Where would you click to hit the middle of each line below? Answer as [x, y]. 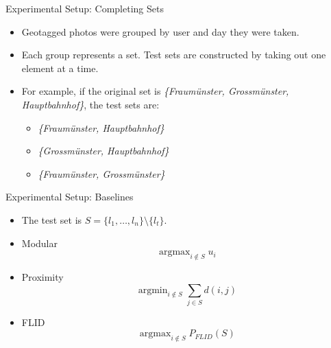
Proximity [42, 276]
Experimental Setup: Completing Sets [85, 8]
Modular [39, 243]
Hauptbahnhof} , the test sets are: [90, 104]
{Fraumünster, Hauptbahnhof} [101, 127]
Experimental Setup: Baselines [70, 197]
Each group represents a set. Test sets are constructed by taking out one [174, 55]
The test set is [52, 219]
